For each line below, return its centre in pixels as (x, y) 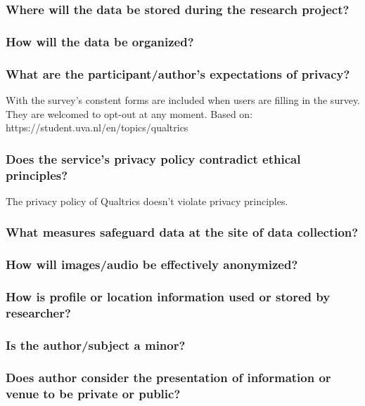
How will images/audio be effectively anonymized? (152, 264)
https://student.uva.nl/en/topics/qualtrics (97, 127)
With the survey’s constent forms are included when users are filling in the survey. (183, 99)
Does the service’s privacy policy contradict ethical (153, 158)
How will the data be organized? (100, 41)
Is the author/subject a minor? (96, 345)
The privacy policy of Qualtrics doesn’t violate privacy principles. (147, 201)
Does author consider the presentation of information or (168, 377)
